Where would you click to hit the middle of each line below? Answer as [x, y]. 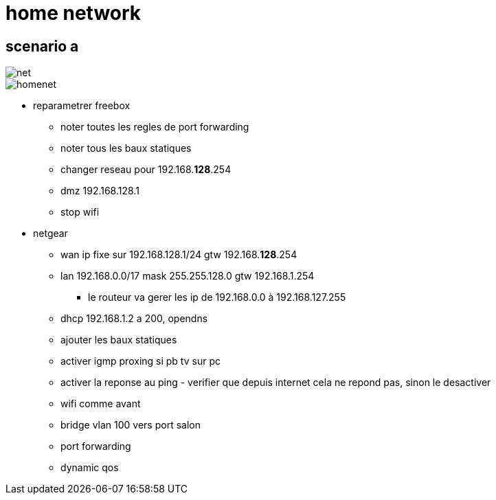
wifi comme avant [101, 404]
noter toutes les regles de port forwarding [155, 127]
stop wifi [80, 212]
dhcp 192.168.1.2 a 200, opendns [134, 319]
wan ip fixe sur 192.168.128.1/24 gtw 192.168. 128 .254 [179, 255]
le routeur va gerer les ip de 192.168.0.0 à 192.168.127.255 [217, 297]
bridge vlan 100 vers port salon [131, 425]
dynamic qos [90, 468]
